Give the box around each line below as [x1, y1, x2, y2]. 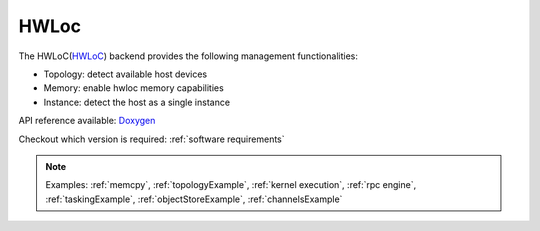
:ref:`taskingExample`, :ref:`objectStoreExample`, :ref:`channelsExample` [45, 193, 343, 205]
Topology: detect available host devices [43, 68, 208, 80]
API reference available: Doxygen [18, 115, 156, 127]
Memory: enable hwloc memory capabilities [43, 82, 224, 94]
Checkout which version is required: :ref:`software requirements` [18, 133, 285, 145]
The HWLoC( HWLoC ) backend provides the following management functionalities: [18, 50, 359, 62]
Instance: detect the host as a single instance [43, 96, 230, 108]
